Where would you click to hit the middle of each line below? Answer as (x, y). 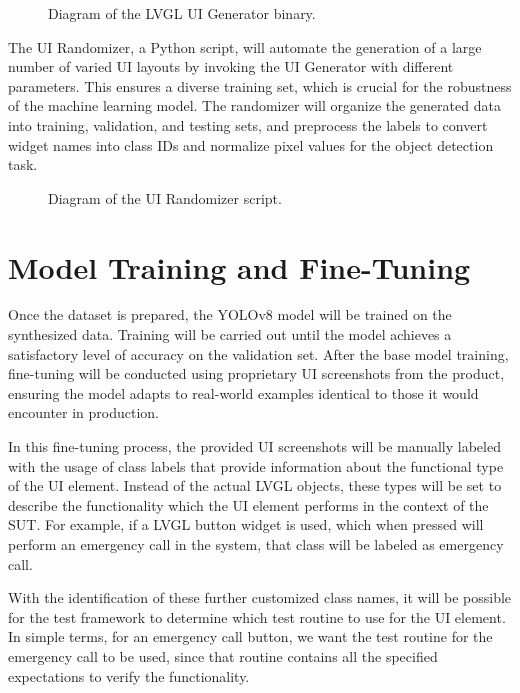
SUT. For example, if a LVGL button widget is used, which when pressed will (246, 524)
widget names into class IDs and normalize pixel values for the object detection (251, 144)
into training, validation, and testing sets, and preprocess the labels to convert (248, 124)
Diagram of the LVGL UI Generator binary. (182, 13)
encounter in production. (84, 412)
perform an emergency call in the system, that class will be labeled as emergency (256, 544)
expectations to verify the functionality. (129, 675)
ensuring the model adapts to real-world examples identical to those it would (243, 392)
